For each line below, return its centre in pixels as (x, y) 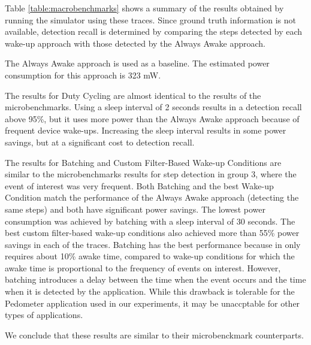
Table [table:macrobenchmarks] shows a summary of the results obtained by (144, 8)
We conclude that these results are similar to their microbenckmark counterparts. (154, 335)
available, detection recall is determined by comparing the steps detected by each (154, 31)
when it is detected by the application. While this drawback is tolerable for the (150, 291)
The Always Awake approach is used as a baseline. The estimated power (137, 63)
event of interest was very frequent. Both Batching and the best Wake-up (139, 185)
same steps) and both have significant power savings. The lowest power (135, 209)
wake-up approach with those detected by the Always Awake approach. (135, 43)
